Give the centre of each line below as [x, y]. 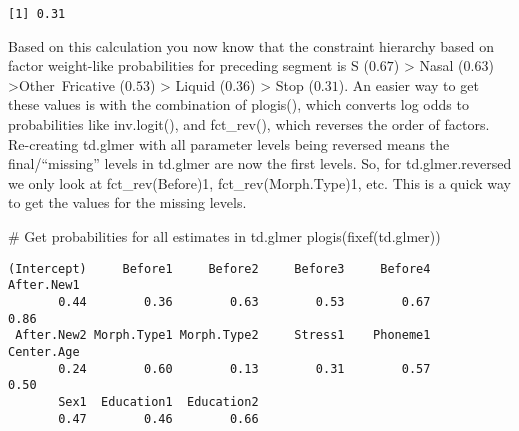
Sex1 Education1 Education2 [158, 401]
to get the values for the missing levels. [127, 202]
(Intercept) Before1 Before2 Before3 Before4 [219, 268]
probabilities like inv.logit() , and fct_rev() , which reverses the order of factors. [249, 124]
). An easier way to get [408, 84]
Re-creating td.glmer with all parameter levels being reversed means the [229, 143]
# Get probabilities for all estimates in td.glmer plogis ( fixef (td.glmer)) [224, 236]
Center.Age [44, 351]
